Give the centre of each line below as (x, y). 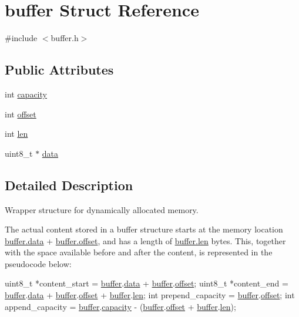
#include (21, 38)
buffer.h (65, 38)
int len (16, 134)
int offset (21, 114)
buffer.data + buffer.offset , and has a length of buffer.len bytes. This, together (145, 240)
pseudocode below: (38, 263)
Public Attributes (59, 70)
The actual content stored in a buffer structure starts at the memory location (144, 229)
